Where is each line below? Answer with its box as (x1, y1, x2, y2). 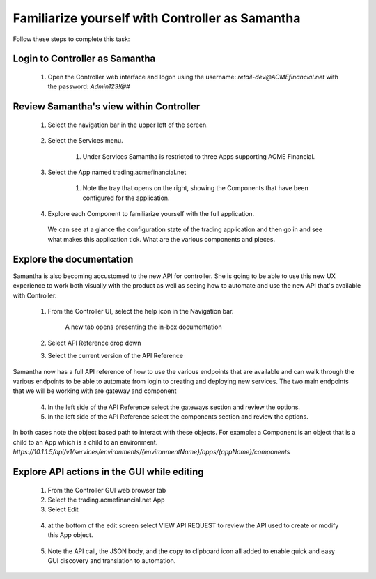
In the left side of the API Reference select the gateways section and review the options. (47, 403, 301, 411)
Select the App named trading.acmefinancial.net (47, 168, 187, 176)
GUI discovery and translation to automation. (47, 557, 176, 564)
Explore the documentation (13, 253, 134, 265)
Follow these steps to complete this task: (13, 35, 130, 43)
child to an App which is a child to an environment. (13, 438, 158, 446)
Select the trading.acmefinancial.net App (47, 495, 165, 504)
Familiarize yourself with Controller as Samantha (13, 10, 301, 26)
